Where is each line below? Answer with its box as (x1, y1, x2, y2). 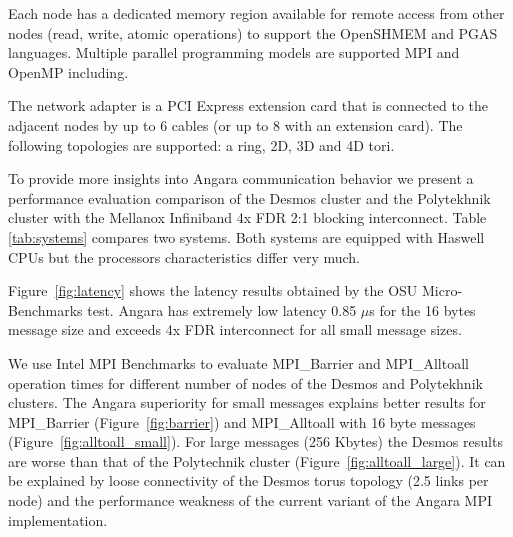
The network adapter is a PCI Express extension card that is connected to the (8, 95, 489, 116)
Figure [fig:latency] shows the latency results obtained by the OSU (8, 280, 418, 301)
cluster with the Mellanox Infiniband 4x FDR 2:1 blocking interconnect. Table (8, 207, 487, 228)
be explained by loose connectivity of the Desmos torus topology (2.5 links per (8, 470, 489, 491)
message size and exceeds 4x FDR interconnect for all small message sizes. (8, 319, 462, 340)
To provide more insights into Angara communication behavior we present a (8, 168, 474, 189)
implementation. (8, 509, 108, 530)
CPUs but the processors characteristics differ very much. (8, 246, 361, 267)
